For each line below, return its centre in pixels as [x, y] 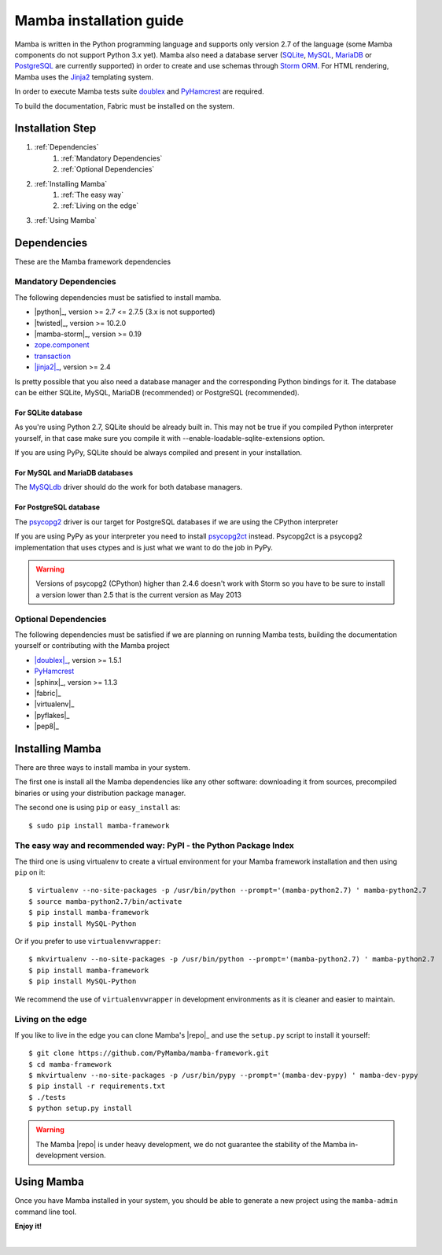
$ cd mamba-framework [70, 1064]
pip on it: [30, 872]
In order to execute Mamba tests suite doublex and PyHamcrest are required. [139, 91]
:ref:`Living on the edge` [100, 205]
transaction [52, 356]
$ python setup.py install [81, 1109]
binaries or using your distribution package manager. [100, 793]
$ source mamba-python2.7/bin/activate [105, 901]
